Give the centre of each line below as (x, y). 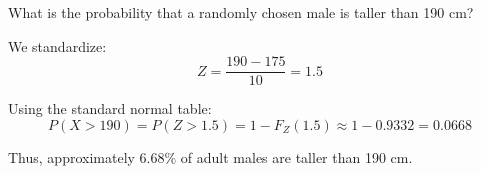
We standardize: (57, 45)
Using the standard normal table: (110, 108)
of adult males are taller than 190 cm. (296, 156)
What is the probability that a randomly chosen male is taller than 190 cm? (241, 12)
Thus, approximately (71, 156)
